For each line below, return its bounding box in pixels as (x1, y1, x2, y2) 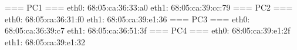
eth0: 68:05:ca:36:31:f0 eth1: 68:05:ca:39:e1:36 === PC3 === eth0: (5, 12, 250, 25)
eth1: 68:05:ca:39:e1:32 (5, 35, 85, 48)
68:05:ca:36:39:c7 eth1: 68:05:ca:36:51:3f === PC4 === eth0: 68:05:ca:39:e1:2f (5, 24, 291, 36)
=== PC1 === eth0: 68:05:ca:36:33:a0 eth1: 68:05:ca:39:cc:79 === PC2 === (5, 1, 293, 13)
